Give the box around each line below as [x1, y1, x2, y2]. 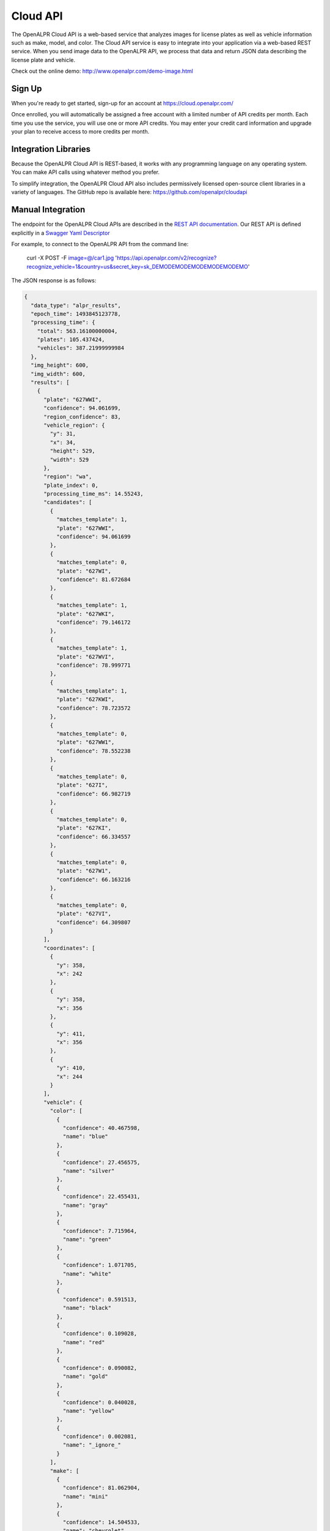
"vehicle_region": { [43, 421, 105, 429]
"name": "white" [62, 1270, 112, 1277]
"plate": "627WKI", [56, 610, 115, 617]
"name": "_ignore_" [62, 1442, 122, 1448]
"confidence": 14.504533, [62, 1519, 141, 1525]
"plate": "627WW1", [56, 739, 115, 746]
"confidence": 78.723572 [56, 704, 131, 712]
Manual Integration [11, 205, 86, 215]
